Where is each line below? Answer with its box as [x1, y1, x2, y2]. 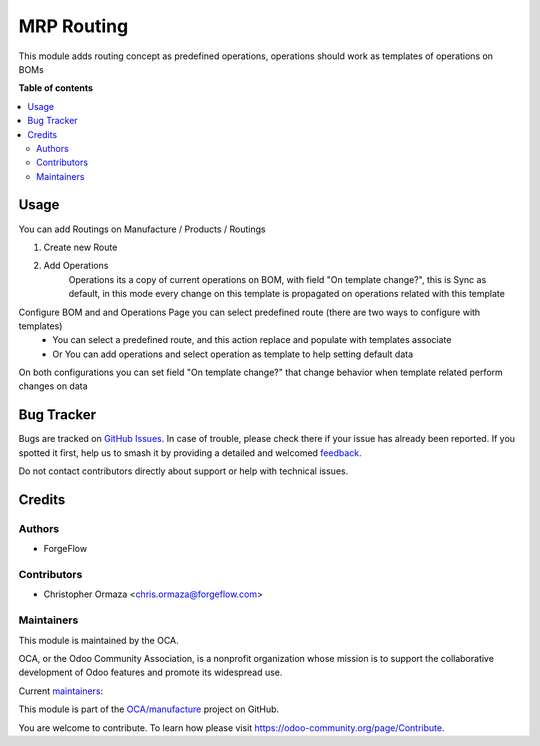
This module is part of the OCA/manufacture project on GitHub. [18, 703, 280, 715]
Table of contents [18, 82, 94, 94]
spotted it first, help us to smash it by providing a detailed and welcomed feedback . [18, 446, 362, 459]
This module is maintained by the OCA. [18, 634, 179, 646]
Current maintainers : [18, 685, 104, 697]
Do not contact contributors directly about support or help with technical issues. [18, 465, 349, 477]
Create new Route [43, 241, 118, 253]
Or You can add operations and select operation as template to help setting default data [52, 348, 414, 360]
